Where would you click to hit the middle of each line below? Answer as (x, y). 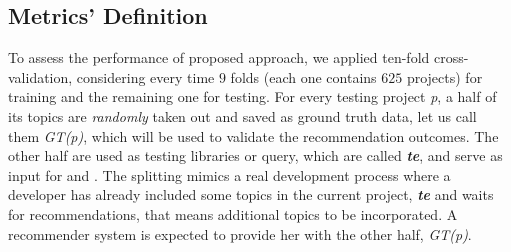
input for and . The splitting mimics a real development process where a (229, 174)
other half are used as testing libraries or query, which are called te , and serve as (255, 155)
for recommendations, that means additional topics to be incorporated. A (233, 213)
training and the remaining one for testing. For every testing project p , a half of (252, 96)
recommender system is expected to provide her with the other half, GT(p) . (240, 233)
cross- (451, 57)
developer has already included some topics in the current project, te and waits (251, 194)
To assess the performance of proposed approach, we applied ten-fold (219, 57)
